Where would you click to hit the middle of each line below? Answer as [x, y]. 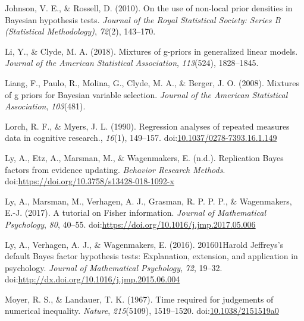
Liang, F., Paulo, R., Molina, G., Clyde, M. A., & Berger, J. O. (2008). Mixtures [152, 82]
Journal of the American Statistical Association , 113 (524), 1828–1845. [132, 63]
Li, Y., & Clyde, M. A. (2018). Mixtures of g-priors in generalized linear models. [151, 51]
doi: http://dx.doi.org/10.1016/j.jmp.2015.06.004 [93, 279]
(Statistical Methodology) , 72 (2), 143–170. [80, 31]
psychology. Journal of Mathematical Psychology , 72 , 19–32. [114, 267]
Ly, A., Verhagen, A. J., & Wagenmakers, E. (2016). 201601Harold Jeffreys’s [144, 244]
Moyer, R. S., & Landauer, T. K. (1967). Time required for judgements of [139, 299]
